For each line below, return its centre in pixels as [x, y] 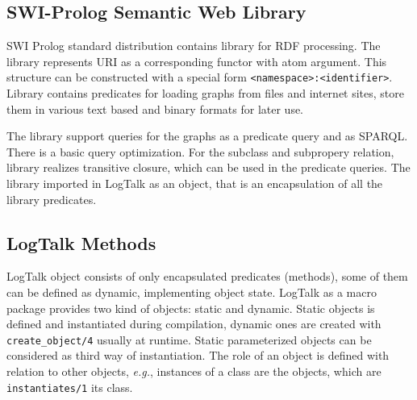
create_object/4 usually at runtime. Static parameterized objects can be [189, 339]
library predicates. [52, 199]
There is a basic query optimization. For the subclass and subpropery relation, [200, 151]
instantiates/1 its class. [70, 387]
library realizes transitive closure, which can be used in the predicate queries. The [208, 167]
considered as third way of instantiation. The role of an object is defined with [198, 355]
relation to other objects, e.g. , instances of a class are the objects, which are [194, 371]
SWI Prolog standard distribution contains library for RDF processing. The [194, 46]
